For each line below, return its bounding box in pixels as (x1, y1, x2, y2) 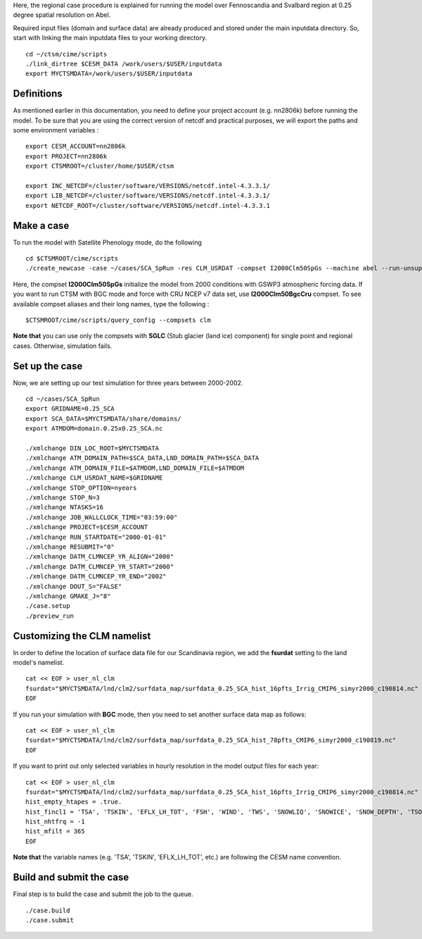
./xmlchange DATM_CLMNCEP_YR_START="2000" (25, 562, 174, 571)
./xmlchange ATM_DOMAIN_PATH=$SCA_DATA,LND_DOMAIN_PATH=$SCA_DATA (25, 454, 260, 462)
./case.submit (25, 916, 74, 924)
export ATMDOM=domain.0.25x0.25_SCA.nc (25, 425, 163, 433)
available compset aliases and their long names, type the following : (13, 299, 210, 308)
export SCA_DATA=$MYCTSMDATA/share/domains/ (25, 414, 182, 423)
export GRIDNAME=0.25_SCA (25, 405, 115, 413)
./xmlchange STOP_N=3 (25, 494, 100, 502)
